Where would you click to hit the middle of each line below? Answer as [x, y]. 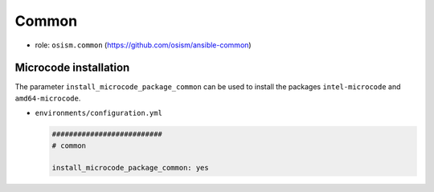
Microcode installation [72, 68]
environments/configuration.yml [98, 113]
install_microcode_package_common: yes [130, 168]
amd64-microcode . [48, 98]
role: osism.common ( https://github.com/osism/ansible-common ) [143, 45]
